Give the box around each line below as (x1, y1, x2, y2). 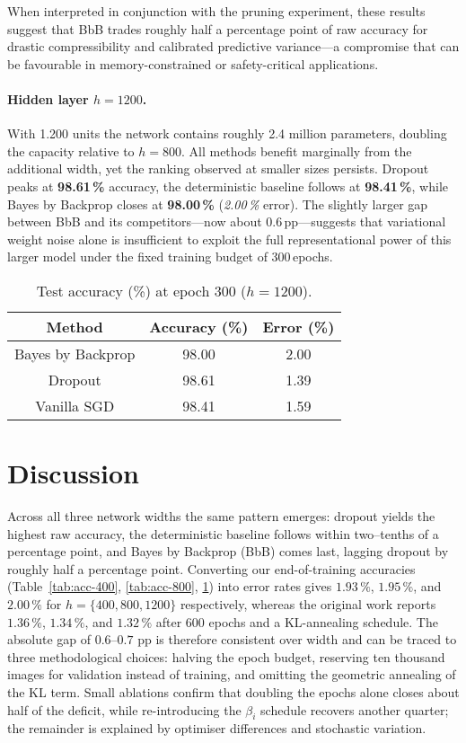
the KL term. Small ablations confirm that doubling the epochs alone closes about (7, 682, 460, 701)
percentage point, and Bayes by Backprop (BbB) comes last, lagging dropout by (7, 542, 449, 561)
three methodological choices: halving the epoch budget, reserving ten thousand (7, 647, 445, 666)
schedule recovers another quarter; (260, 700, 449, 719)
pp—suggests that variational (284, 212, 446, 231)
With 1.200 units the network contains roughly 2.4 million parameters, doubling (7, 124, 447, 143)
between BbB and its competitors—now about (7, 212, 262, 231)
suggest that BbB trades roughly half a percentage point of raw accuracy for (7, 19, 428, 38)
